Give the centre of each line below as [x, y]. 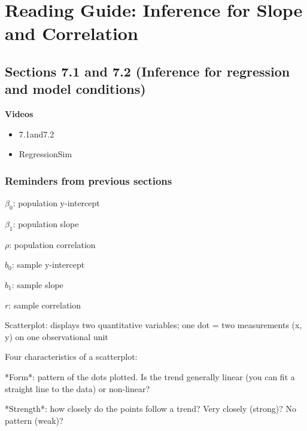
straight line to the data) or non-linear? [77, 388]
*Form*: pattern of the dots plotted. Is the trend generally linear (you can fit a [150, 376]
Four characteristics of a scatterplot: [71, 357]
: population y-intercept [56, 203]
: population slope [46, 223]
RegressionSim [45, 154]
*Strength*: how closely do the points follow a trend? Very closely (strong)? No [151, 409]
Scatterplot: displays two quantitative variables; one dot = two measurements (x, [153, 325]
